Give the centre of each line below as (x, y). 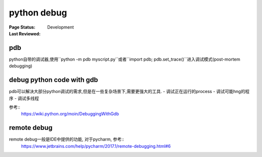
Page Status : (22, 27)
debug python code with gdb (53, 80)
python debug (38, 13)
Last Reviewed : (25, 33)
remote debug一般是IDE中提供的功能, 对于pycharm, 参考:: (66, 139)
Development (61, 27)
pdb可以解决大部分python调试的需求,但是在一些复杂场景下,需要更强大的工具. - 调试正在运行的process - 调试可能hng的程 (129, 92)
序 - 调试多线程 (24, 98)
